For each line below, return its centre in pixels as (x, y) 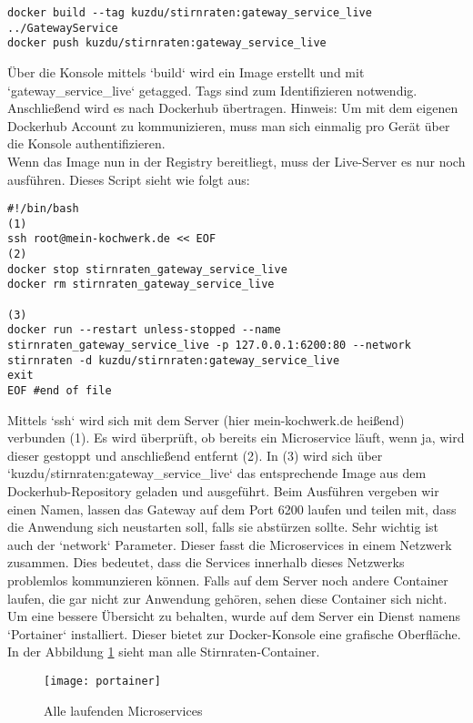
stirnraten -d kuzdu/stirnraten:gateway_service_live (174, 360)
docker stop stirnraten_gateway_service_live (147, 269)
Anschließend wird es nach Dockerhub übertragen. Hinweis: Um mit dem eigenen (233, 108)
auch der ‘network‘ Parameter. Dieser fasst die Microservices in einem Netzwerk (230, 544)
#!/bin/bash (43, 209)
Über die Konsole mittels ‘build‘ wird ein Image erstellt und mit (186, 71)
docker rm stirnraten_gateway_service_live (141, 285)
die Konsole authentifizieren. (86, 143)
